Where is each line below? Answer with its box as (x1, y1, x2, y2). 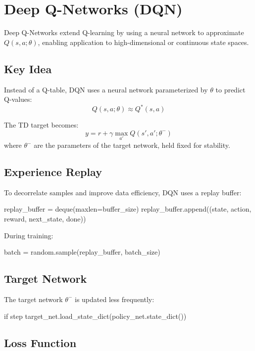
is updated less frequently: (74, 294, 154, 304)
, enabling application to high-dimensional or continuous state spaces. (38, 37, 249, 47)
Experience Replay (4, 164, 102, 179)
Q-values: (4, 94, 32, 104)
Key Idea (4, 61, 52, 76)
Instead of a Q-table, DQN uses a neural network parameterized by (4, 84, 208, 94)
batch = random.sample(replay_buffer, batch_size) (4, 247, 160, 257)
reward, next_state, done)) (4, 214, 86, 223)
